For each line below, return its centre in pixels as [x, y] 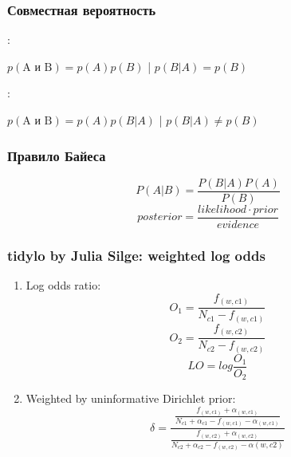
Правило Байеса [57, 155]
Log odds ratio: [63, 285]
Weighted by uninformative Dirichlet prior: [131, 398]
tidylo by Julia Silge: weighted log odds [136, 255]
